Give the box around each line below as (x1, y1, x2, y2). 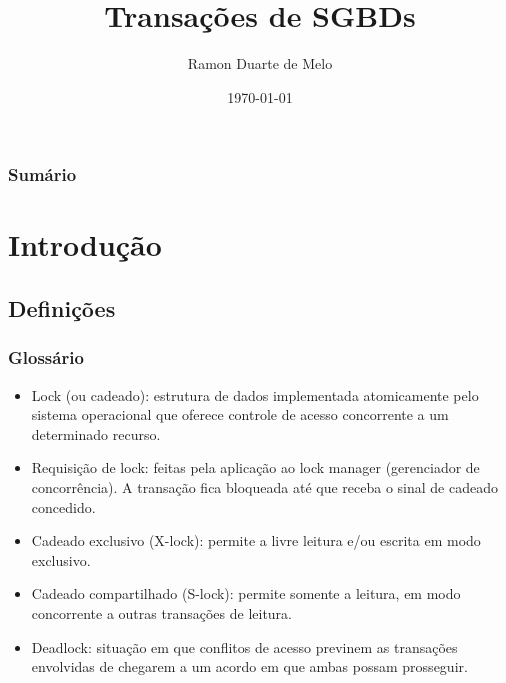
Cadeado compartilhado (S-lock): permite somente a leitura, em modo (31, 583, 461, 604)
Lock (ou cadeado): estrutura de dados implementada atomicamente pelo (31, 384, 479, 405)
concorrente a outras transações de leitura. (31, 602, 292, 623)
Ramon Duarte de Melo (187, 53, 333, 74)
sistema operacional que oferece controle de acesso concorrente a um (31, 404, 449, 425)
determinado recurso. (31, 423, 161, 444)
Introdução (8, 224, 162, 265)
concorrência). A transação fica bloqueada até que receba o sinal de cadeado (31, 476, 498, 497)
